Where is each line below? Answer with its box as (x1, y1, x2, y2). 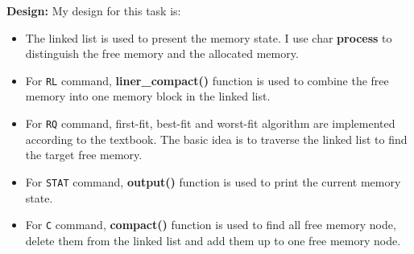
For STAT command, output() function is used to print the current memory (25, 173, 401, 190)
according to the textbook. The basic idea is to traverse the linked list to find (25, 130, 408, 147)
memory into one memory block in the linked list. (25, 88, 271, 104)
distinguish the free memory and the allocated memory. (25, 45, 299, 62)
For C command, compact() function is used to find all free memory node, (25, 216, 396, 233)
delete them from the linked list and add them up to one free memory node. (25, 231, 401, 248)
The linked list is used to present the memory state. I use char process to (25, 29, 392, 46)
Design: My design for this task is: (6, 2, 181, 18)
